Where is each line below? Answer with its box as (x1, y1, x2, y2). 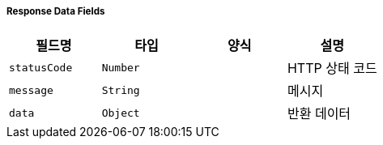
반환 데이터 (287, 105, 351, 122)
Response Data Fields (6, 6, 105, 17)
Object (101, 106, 140, 119)
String (101, 83, 140, 96)
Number (101, 61, 140, 74)
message (9, 83, 53, 96)
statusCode (9, 61, 73, 74)
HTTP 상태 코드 (287, 60, 377, 77)
